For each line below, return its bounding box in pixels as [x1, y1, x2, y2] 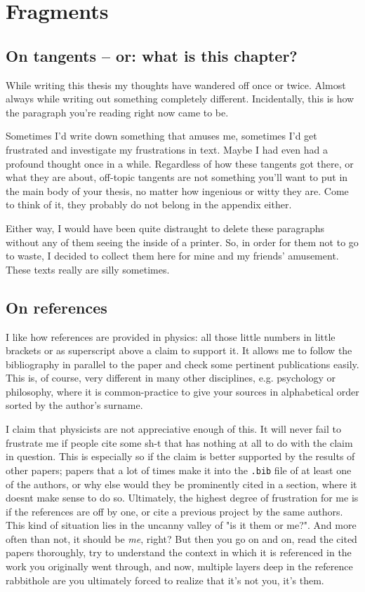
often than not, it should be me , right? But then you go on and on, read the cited [6, 531, 357, 546]
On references [6, 296, 107, 318]
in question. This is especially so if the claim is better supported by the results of [6, 449, 355, 464]
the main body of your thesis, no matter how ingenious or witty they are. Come [6, 183, 349, 198]
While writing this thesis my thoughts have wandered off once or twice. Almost [6, 77, 346, 92]
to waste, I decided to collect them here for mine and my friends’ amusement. [6, 248, 339, 263]
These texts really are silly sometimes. [6, 262, 170, 276]
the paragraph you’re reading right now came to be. [6, 105, 229, 119]
